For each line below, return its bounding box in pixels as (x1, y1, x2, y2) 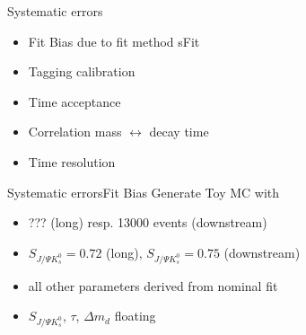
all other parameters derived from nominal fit (28, 276, 278, 295)
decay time (149, 122, 209, 141)
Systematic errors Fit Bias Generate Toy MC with (7, 182, 280, 201)
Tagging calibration (28, 62, 136, 81)
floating (114, 306, 156, 325)
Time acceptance (28, 92, 121, 110)
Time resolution (28, 152, 116, 171)
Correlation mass (28, 122, 122, 141)
